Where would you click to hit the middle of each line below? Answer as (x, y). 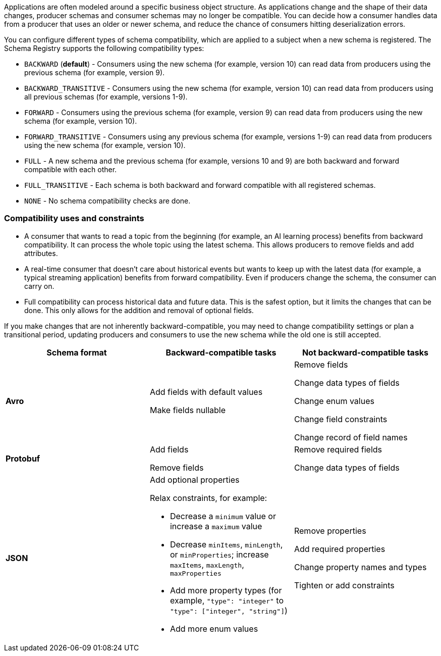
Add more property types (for (226, 590)
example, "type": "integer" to (227, 600)
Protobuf (23, 458)
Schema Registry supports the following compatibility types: (104, 48)
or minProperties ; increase (219, 554)
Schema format (77, 352)
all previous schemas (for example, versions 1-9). (106, 97)
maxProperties (196, 573)
